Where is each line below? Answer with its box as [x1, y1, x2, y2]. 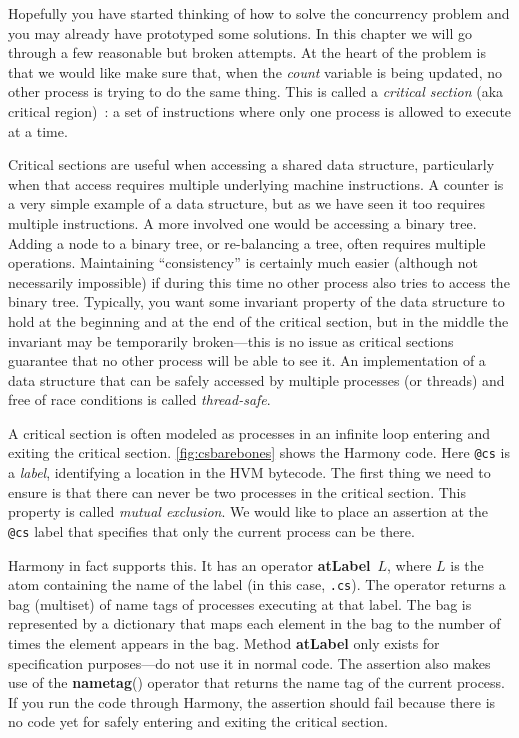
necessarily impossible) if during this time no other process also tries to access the [8, 271, 510, 292]
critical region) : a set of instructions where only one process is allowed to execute [8, 100, 512, 121]
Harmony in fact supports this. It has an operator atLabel [8, 554, 371, 575]
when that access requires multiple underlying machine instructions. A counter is [8, 173, 504, 194]
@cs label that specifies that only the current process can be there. [8, 520, 415, 541]
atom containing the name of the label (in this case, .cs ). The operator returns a [8, 574, 506, 595]
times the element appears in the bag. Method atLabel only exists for [8, 633, 440, 653]
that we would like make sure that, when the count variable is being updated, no [8, 61, 502, 82]
